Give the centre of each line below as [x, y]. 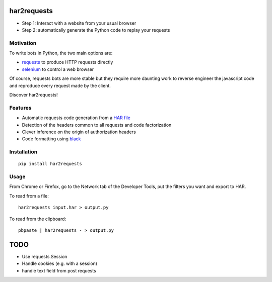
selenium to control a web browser [58, 69]
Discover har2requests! [33, 95]
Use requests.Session [45, 256]
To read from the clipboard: [38, 219]
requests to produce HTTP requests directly [67, 62]
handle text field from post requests [59, 270]
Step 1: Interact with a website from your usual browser [79, 23]
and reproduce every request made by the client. [60, 85]
